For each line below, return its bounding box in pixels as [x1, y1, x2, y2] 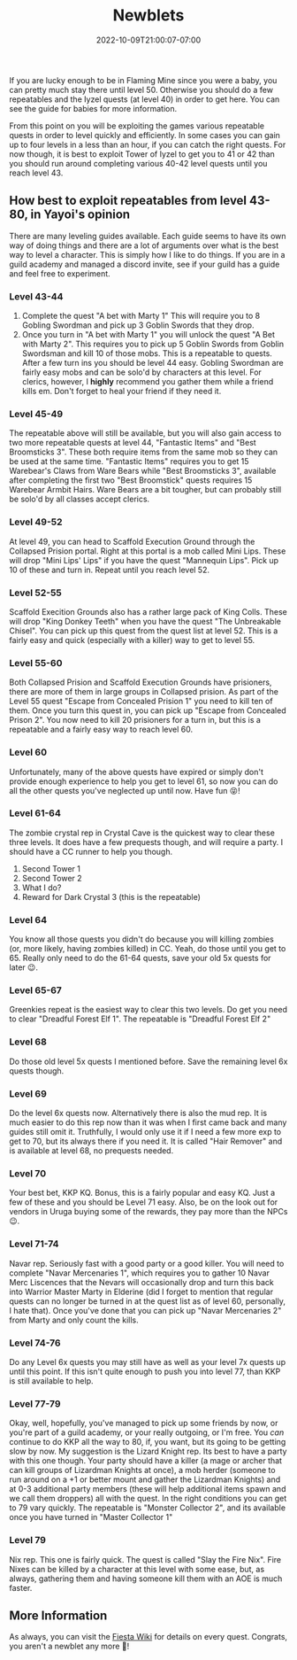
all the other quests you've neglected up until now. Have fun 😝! [9, 785, 240, 795]
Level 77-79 [9, 1397, 61, 1409]
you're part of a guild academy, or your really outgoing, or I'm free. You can [9, 1427, 285, 1438]
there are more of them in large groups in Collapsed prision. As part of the [9, 686, 278, 697]
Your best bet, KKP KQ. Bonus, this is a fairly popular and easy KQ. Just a [9, 1188, 276, 1198]
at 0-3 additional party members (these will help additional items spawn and [9, 1484, 286, 1494]
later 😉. [9, 962, 38, 973]
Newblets [112, 5, 185, 26]
